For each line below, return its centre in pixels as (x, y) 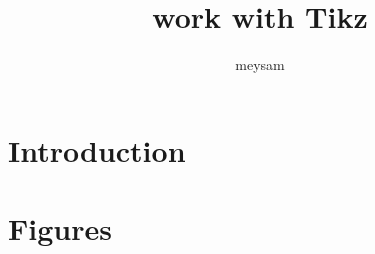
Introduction (97, 149)
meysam (260, 64)
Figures (60, 228)
